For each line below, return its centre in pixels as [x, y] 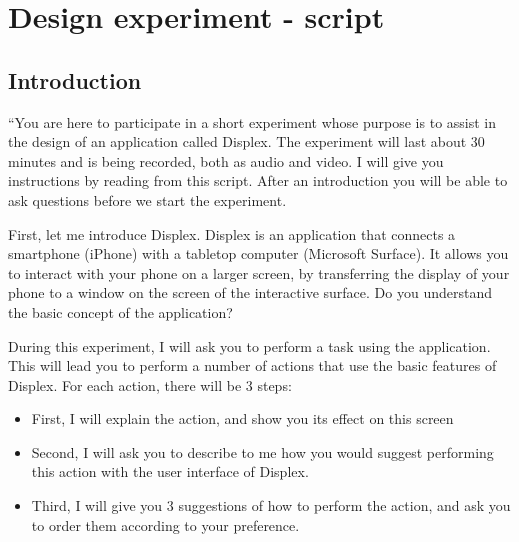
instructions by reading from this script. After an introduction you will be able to [258, 180]
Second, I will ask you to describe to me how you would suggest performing [262, 451]
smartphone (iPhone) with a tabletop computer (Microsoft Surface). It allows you [258, 253]
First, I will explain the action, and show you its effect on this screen [242, 418]
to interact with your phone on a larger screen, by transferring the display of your [259, 272]
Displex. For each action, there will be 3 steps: [150, 384]
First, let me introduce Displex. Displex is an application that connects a [232, 233]
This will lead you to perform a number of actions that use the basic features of [252, 365]
